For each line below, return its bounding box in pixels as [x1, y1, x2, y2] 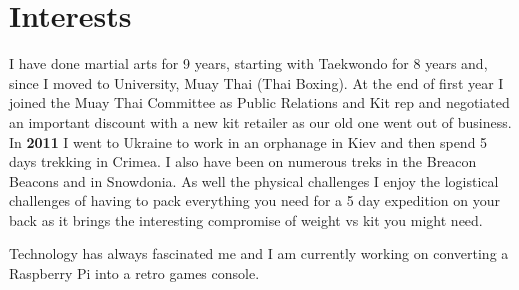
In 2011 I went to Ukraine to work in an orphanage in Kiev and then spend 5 [9, 131, 488, 152]
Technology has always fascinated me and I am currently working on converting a [9, 243, 509, 264]
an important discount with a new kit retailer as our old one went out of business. [9, 111, 512, 132]
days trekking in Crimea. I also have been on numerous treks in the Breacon [9, 151, 477, 172]
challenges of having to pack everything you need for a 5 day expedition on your [9, 190, 500, 211]
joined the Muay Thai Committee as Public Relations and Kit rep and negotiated [9, 92, 510, 113]
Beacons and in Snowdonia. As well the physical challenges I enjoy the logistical [9, 170, 499, 191]
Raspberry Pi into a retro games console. [9, 263, 260, 284]
